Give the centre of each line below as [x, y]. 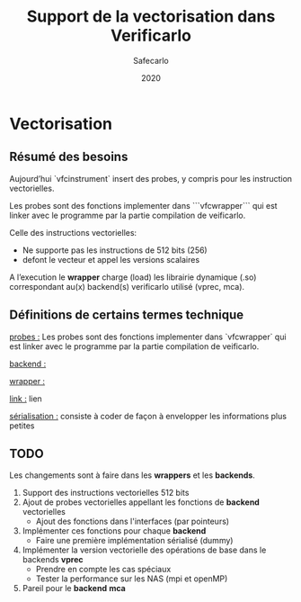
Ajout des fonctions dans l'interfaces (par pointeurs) [133, 521]
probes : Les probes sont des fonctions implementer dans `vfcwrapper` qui [148, 337]
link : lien [26, 399]
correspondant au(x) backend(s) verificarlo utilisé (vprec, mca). [127, 286]
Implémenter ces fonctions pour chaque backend [114, 531]
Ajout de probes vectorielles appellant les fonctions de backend [141, 502]
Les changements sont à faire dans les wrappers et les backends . [133, 475]
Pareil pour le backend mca [74, 589]
